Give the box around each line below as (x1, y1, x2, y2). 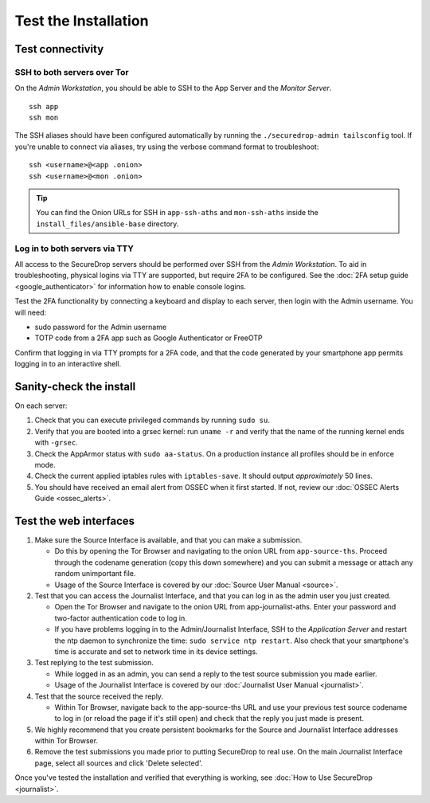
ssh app (29, 102, 59, 111)
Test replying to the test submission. (34, 658, 154, 668)
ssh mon (29, 113, 59, 123)
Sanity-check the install (14, 379, 136, 394)
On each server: (14, 401, 68, 410)
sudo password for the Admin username (34, 322, 167, 331)
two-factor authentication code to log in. (54, 613, 187, 623)
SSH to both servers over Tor (14, 66, 129, 77)
